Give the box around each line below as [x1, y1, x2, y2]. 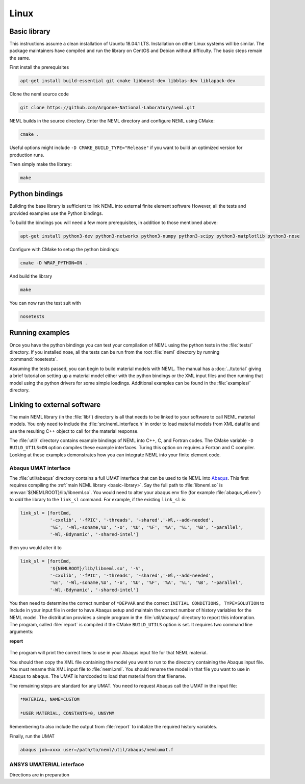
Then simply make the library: [9, 161, 72, 167]
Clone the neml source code [9, 91, 69, 97]
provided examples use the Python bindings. [9, 210, 103, 216]
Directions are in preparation [9, 771, 70, 778]
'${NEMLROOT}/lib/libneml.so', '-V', [49, 566, 144, 571]
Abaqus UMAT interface [9, 464, 71, 472]
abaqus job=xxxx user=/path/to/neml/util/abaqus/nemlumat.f [20, 747, 174, 752]
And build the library [9, 273, 53, 279]
